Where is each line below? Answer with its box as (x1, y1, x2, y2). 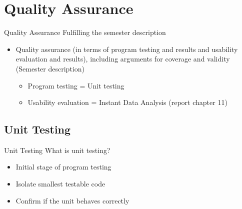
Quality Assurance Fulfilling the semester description (4, 27, 166, 37)
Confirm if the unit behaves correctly (15, 195, 129, 205)
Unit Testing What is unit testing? (4, 144, 110, 155)
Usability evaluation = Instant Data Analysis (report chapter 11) (27, 97, 227, 107)
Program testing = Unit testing (27, 80, 124, 90)
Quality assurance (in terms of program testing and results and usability (15, 43, 238, 54)
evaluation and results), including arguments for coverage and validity (15, 53, 230, 64)
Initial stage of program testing (15, 161, 111, 172)
